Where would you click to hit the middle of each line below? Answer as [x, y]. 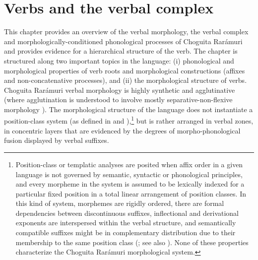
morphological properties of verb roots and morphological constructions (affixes [125, 70]
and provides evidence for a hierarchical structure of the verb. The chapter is [121, 51]
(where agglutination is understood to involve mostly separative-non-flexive [118, 99]
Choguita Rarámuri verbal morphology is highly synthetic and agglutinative [120, 90]
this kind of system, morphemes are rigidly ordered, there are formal [120, 203]
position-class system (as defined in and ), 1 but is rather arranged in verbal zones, [129, 120]
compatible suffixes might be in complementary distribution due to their [126, 232]
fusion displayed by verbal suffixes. [57, 140]
